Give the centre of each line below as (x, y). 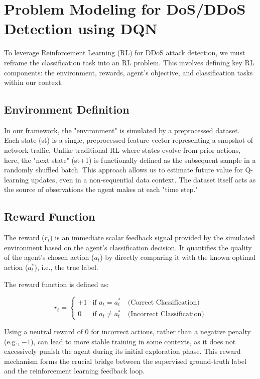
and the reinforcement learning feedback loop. (75, 371)
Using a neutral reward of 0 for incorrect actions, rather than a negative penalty (127, 331)
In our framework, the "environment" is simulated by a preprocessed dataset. (122, 130)
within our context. (34, 82)
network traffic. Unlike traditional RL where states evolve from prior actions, (122, 150)
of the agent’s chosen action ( (49, 257)
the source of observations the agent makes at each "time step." (101, 189)
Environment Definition (67, 109)
